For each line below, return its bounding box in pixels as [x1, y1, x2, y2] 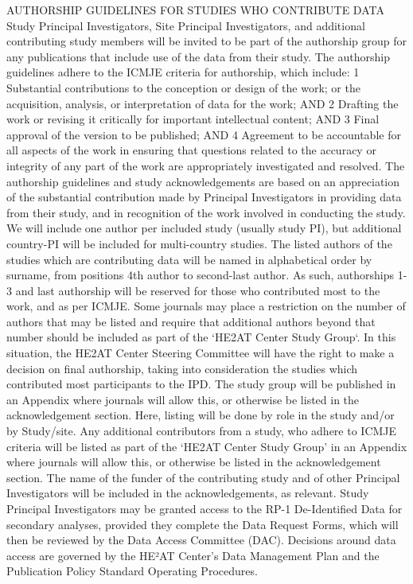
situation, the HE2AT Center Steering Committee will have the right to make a [6, 345, 395, 361]
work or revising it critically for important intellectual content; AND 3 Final [6, 111, 380, 127]
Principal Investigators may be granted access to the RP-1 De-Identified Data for [6, 500, 403, 516]
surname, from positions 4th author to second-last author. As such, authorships [6, 267, 395, 283]
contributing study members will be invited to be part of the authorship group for [6, 33, 407, 49]
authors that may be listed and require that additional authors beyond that [6, 313, 376, 329]
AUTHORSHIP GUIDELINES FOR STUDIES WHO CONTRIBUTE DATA [6, 2, 384, 18]
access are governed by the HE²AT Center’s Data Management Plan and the [6, 547, 380, 563]
